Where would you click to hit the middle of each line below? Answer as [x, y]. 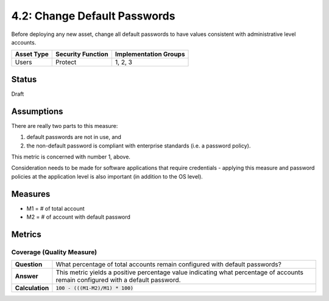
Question [29, 264]
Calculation [32, 288]
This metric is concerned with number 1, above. [71, 157]
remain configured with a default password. [118, 280]
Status [24, 79]
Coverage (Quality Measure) [54, 252]
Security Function [82, 54]
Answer [27, 276]
